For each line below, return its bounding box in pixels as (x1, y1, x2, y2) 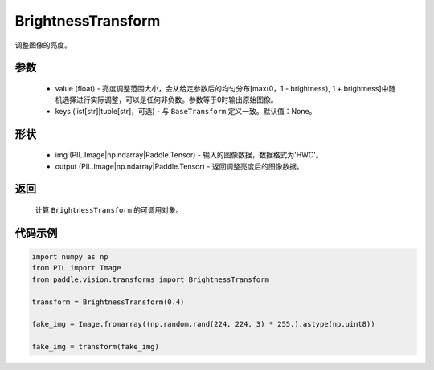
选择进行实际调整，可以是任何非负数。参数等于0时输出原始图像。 (61, 95, 278, 104)
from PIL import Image (31, 263, 121, 273)
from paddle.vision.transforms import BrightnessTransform (31, 274, 269, 284)
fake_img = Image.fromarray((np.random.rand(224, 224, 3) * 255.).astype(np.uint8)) (31, 319, 375, 329)
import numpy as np (31, 252, 108, 261)
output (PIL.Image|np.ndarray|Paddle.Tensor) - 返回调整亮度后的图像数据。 (55, 161, 305, 171)
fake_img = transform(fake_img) (31, 342, 160, 352)
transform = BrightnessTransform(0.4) (31, 297, 185, 307)
